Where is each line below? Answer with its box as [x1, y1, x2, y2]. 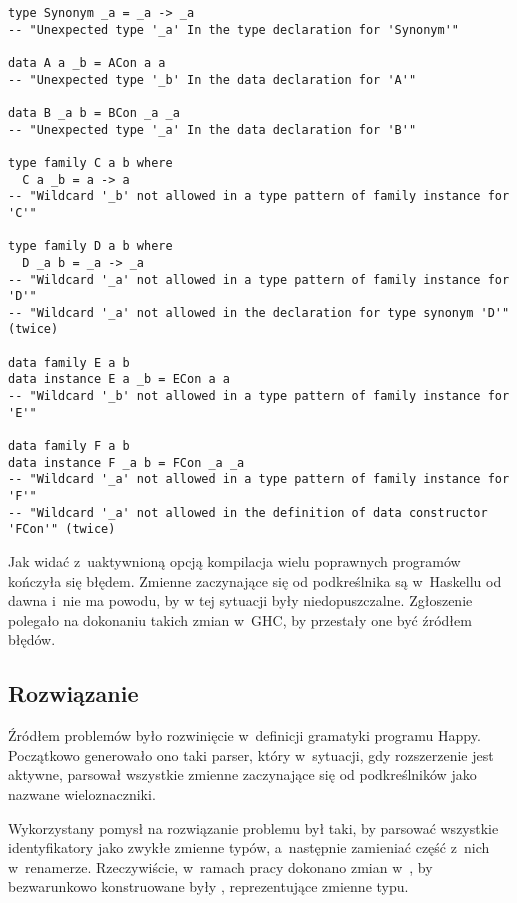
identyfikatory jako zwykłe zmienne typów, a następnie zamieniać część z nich [8, 837, 490, 858]
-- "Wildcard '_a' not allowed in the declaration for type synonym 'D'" [8, 305, 510, 320]
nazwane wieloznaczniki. [8, 783, 156, 804]
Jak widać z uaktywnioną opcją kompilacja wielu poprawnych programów [8, 551, 461, 571]
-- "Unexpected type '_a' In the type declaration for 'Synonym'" [8, 22, 460, 37]
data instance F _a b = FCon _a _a [8, 455, 245, 470]
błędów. [8, 629, 56, 650]
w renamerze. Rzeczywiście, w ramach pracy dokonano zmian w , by [8, 856, 433, 877]
